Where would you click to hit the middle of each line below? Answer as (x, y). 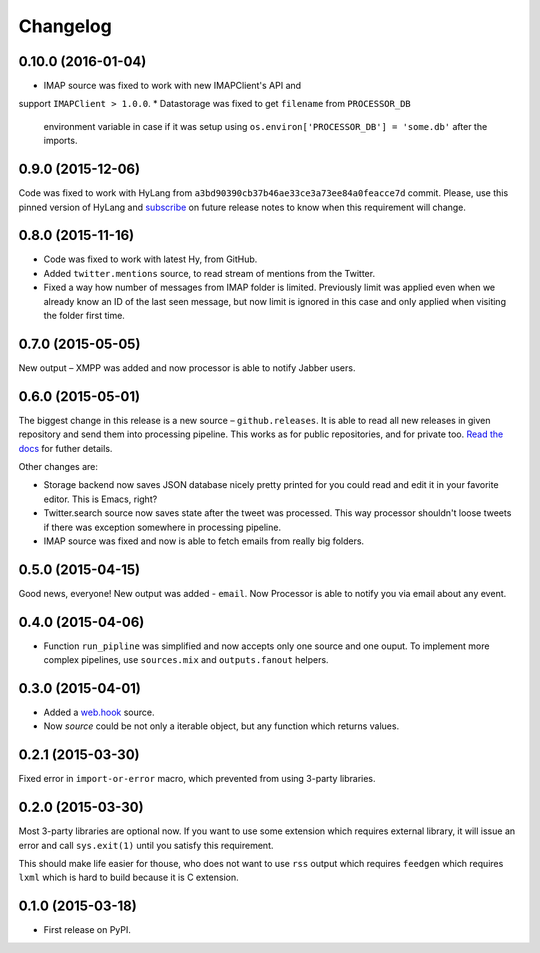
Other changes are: (58, 466)
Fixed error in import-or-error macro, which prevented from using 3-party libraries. (197, 779)
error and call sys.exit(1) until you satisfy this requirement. (146, 845)
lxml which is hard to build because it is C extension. (128, 877)
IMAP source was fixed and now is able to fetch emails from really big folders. (204, 541)
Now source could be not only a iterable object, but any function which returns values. (221, 726)
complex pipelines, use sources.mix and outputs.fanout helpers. (186, 660)
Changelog (65, 26)
